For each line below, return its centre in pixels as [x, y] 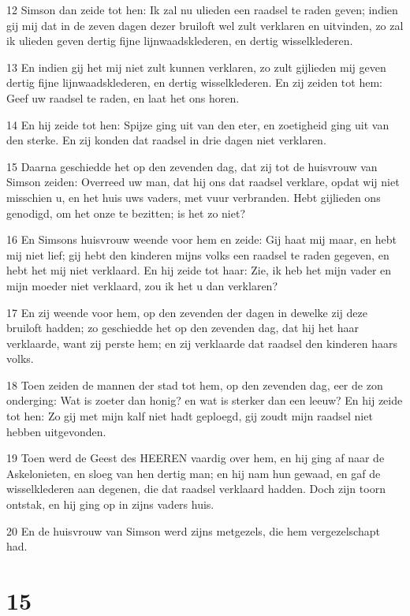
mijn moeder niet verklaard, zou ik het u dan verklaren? [142, 285]
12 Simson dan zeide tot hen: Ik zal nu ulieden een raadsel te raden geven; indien [202, 9]
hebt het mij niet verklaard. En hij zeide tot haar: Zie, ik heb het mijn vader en [199, 270]
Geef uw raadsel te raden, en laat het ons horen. [123, 97]
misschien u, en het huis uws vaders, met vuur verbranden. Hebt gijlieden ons [194, 197]
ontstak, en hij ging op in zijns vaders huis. [110, 504]
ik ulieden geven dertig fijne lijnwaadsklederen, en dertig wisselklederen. [180, 41]
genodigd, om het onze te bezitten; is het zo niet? [126, 213]
